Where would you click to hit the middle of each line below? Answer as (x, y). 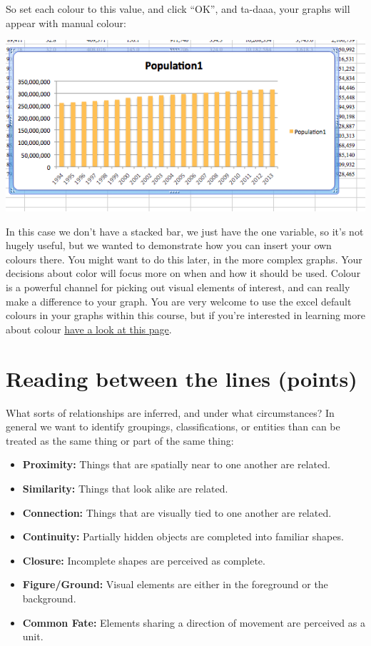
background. (49, 598)
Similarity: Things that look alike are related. (125, 488)
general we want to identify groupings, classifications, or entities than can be (173, 427)
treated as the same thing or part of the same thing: (120, 440)
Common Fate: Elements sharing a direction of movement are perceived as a (194, 622)
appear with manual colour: (66, 22)
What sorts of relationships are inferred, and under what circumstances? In (170, 412)
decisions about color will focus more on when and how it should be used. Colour (183, 273)
